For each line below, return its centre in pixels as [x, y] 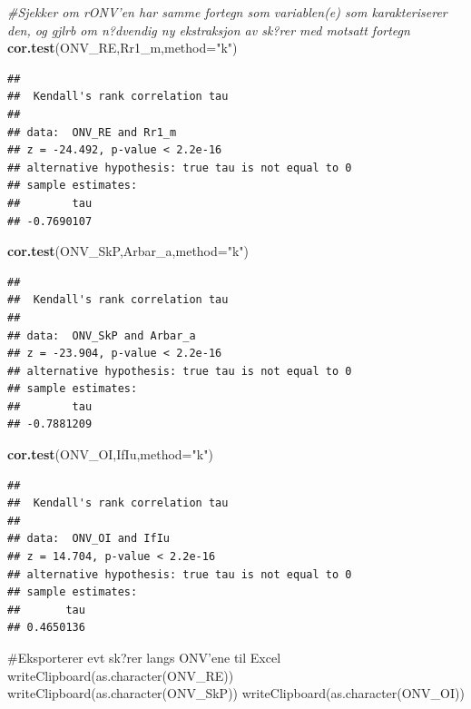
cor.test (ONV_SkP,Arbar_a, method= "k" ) [128, 251]
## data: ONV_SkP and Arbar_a [102, 335]
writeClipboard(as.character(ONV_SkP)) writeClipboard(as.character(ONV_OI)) [236, 693]
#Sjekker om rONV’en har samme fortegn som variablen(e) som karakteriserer [227, 12]
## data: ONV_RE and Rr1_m [92, 132]
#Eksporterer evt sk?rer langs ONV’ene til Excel [144, 657]
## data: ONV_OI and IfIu [88, 539]
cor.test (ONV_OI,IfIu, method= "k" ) [110, 454]
